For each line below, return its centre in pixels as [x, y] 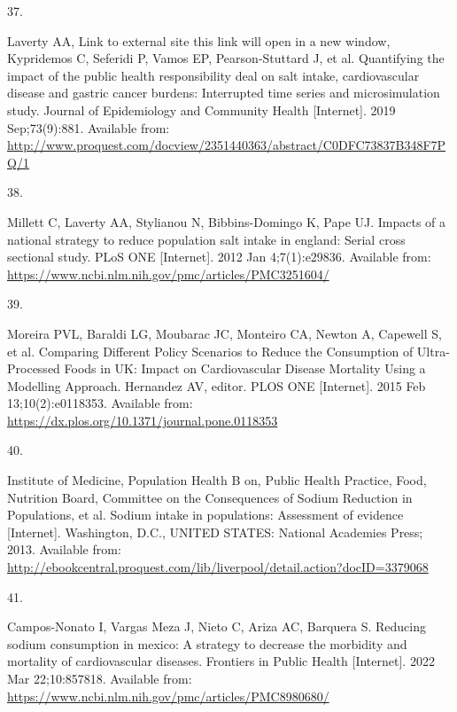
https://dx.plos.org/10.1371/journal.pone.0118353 [143, 420]
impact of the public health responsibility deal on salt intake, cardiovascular [213, 75]
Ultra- [433, 351]
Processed [34, 368]
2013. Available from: [64, 549]
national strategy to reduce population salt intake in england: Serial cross [206, 239]
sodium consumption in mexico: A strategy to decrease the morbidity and [207, 643]
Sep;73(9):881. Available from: [89, 127]
